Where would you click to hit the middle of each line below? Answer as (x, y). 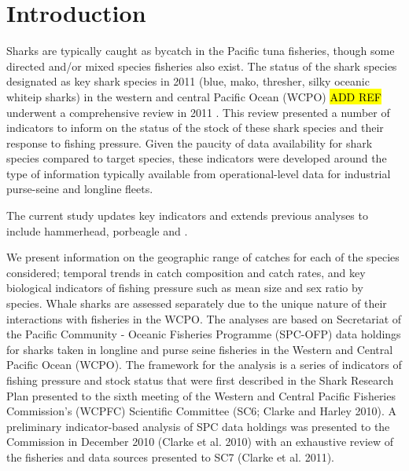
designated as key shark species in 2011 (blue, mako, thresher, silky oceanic (188, 81)
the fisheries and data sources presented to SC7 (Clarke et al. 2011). (171, 456)
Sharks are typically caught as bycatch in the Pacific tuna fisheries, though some (201, 51)
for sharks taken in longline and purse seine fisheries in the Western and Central (200, 349)
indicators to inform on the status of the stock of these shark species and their (195, 128)
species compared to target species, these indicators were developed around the (197, 158)
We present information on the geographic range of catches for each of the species (203, 257)
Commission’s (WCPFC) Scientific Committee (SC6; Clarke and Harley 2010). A (202, 411)
